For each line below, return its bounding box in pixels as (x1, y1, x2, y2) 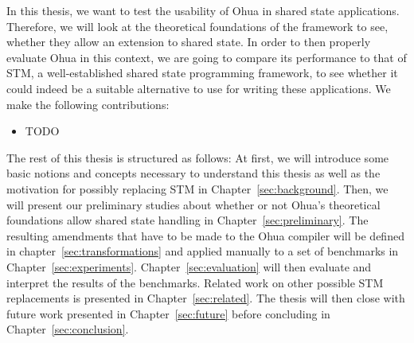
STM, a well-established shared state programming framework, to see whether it (6, 64, 398, 81)
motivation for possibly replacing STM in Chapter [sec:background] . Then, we (6, 180, 389, 197)
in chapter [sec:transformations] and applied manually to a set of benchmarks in (6, 243, 399, 259)
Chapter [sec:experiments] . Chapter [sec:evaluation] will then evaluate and (6, 258, 372, 275)
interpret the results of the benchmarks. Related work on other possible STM (6, 274, 384, 290)
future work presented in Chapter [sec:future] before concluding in (6, 305, 330, 322)
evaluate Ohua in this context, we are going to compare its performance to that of (6, 49, 407, 65)
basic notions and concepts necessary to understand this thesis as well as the (6, 165, 381, 181)
